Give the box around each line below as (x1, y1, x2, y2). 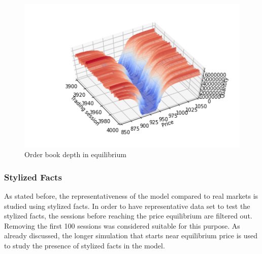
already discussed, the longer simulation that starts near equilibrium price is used (4, 230, 258, 241)
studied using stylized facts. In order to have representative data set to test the (4, 200, 250, 211)
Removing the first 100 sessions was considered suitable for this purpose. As (4, 220, 240, 231)
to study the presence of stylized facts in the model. (4, 240, 165, 251)
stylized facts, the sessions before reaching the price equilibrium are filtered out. (4, 210, 252, 221)
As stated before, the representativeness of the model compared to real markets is (4, 191, 258, 201)
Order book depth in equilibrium (24, 149, 126, 160)
